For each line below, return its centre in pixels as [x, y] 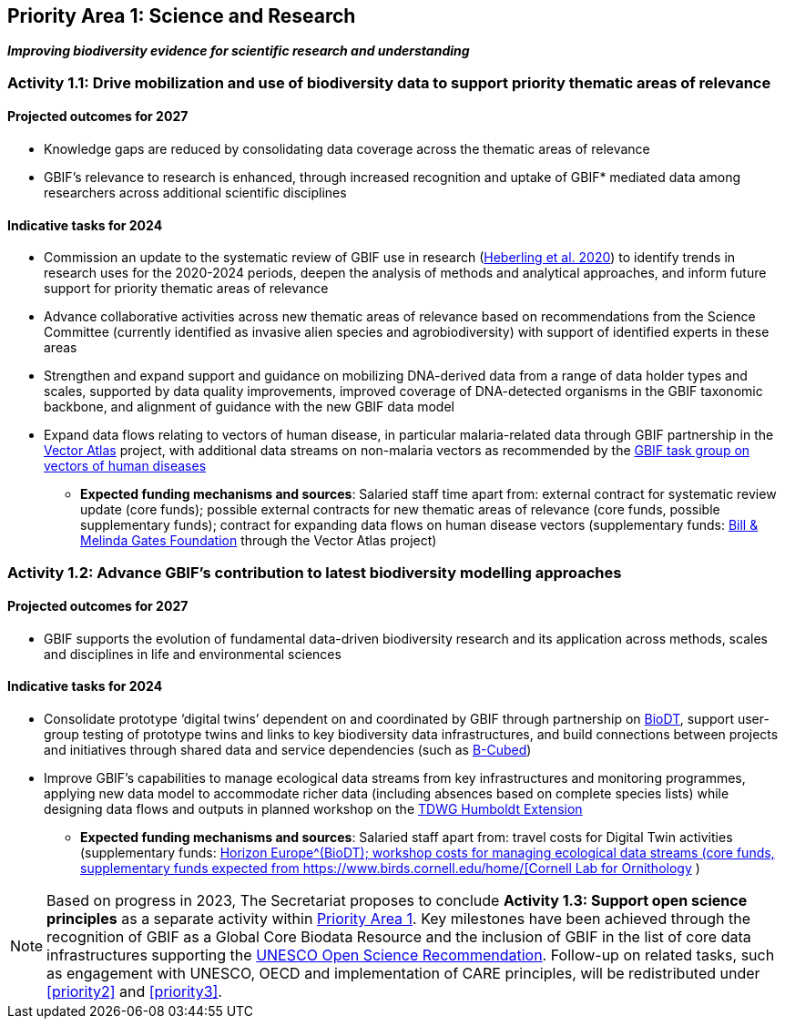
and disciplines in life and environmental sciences [193, 654]
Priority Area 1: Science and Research [182, 16]
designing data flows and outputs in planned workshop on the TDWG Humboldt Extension [313, 809]
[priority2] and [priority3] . [134, 992]
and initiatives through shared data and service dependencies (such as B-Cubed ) [288, 750]
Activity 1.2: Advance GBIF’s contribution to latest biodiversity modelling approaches [315, 572]
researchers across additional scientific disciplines [195, 193]
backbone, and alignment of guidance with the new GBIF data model [249, 407]
